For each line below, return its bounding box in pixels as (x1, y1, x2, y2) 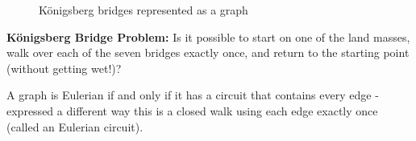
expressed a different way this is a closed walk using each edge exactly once (6, 102, 378, 119)
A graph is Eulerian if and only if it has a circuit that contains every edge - (6, 87, 379, 103)
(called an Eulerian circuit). (6, 118, 144, 135)
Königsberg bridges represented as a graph (39, 2, 248, 18)
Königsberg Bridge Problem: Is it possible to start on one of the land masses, (6, 28, 410, 45)
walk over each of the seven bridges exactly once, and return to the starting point (6, 44, 410, 61)
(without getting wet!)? (6, 59, 122, 76)
